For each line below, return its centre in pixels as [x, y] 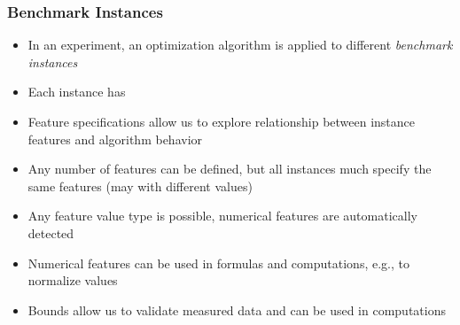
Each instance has [77, 92]
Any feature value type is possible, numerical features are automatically [222, 216]
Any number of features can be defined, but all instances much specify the [230, 169]
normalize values [73, 280]
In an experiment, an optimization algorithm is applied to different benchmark [240, 45]
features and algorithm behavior [115, 139]
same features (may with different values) [140, 186]
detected [51, 232]
